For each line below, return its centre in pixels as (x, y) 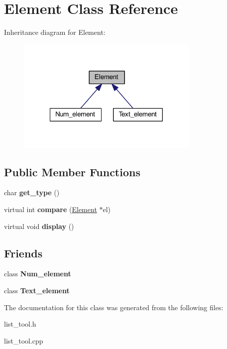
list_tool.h (20, 324)
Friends (23, 253)
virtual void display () (39, 226)
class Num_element (38, 274)
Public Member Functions (72, 172)
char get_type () (32, 192)
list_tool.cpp (24, 340)
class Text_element (37, 290)
